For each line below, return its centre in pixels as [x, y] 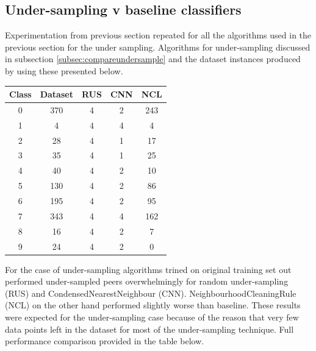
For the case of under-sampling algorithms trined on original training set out [148, 269]
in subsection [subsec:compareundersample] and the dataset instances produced [153, 59]
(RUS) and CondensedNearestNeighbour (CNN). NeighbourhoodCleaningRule [151, 293]
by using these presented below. [64, 70]
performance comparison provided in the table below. [105, 341]
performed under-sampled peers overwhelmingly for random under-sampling [147, 281]
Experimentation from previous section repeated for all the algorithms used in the [158, 35]
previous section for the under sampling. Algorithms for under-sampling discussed [158, 47]
